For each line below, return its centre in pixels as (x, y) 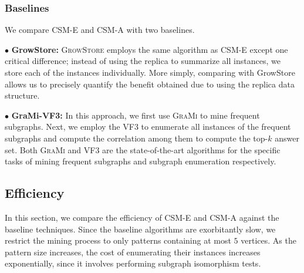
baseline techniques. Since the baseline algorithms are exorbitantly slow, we (140, 229)
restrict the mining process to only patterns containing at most (118, 240)
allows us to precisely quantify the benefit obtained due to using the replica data (150, 84)
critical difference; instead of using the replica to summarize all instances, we (143, 61)
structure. (22, 95)
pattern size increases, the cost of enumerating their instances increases (133, 252)
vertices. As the (268, 240)
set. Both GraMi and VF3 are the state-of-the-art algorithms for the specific (143, 149)
